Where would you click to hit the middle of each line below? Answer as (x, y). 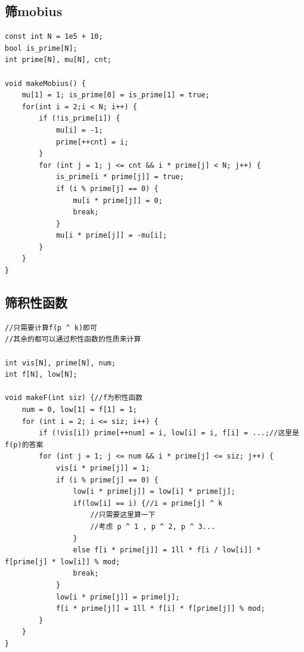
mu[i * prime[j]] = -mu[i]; (111, 236)
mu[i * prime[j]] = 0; (118, 200)
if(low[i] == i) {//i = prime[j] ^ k (148, 503)
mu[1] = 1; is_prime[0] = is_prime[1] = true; (116, 95)
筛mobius (34, 11)
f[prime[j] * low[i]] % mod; (63, 562)
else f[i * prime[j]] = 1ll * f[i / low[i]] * (167, 550)
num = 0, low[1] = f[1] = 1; (79, 410)
